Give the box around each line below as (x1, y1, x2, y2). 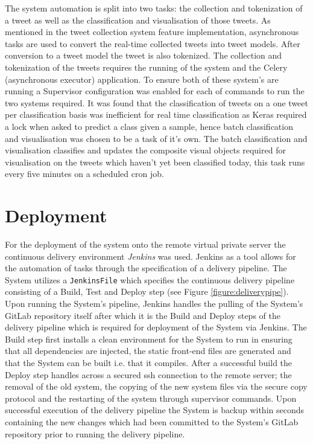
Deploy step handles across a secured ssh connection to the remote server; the (5, 368, 292, 381)
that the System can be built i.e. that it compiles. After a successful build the (5, 356, 292, 369)
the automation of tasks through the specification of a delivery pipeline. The (5, 262, 287, 274)
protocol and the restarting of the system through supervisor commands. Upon (5, 391, 297, 404)
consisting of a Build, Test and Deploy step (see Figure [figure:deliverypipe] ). (5, 285, 289, 298)
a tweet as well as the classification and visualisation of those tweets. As (5, 13, 271, 26)
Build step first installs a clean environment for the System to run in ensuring (5, 332, 292, 345)
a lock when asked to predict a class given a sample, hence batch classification (5, 120, 293, 132)
